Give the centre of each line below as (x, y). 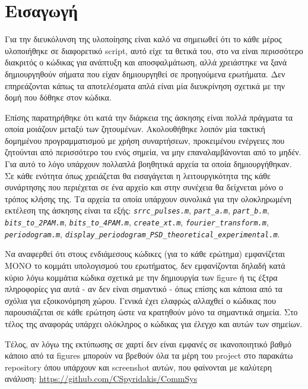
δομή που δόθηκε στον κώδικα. (58, 97)
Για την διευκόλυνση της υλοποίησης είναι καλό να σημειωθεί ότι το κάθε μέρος (143, 39)
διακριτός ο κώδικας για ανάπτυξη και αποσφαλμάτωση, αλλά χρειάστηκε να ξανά (146, 62)
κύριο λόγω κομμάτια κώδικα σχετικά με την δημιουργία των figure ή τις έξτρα (141, 277)
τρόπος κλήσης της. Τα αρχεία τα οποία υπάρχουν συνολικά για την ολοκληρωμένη (148, 198)
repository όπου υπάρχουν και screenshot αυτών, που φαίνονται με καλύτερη (139, 367)
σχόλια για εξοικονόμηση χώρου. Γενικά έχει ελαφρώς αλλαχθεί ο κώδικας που (140, 300)
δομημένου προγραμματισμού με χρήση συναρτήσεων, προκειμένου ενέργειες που (145, 140)
